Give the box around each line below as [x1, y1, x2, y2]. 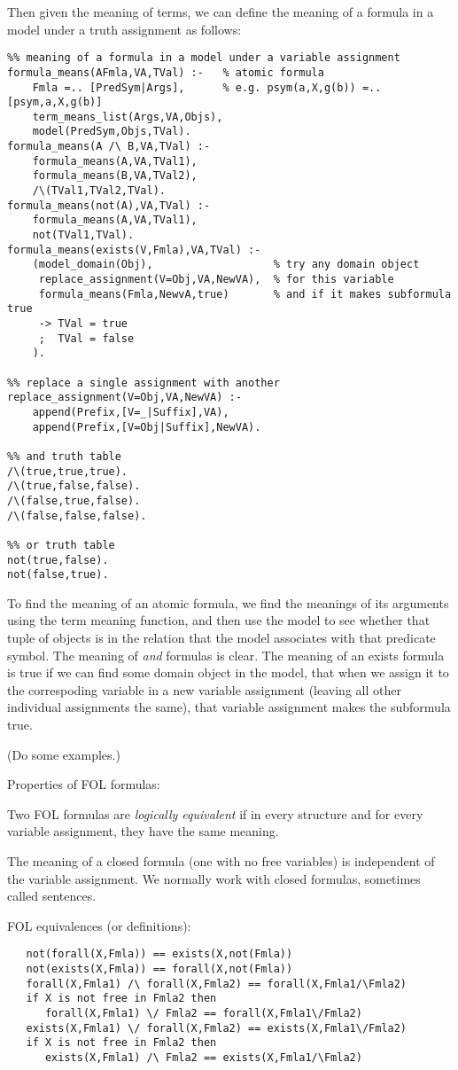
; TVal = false [38, 332, 135, 345]
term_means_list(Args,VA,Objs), [32, 110, 223, 123]
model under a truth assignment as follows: [7, 20, 242, 38]
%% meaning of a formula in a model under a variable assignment [7, 51, 400, 65]
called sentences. [7, 886, 97, 905]
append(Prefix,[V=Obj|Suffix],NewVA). [32, 420, 261, 433]
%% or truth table [7, 538, 115, 551]
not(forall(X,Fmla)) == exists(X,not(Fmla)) [26, 948, 293, 961]
